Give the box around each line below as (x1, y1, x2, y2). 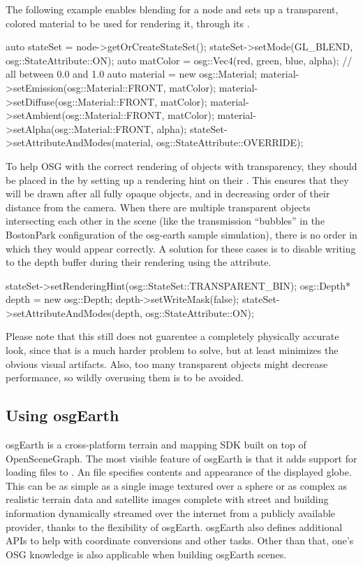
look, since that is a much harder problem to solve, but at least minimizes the (6, 343, 339, 358)
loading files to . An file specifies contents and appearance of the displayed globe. (6, 465, 352, 479)
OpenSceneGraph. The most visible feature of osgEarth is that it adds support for (6, 451, 357, 465)
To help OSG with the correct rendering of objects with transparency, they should (6, 158, 357, 173)
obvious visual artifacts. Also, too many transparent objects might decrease (6, 356, 328, 371)
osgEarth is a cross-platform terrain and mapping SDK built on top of (6, 437, 306, 452)
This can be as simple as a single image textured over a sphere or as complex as (6, 478, 348, 493)
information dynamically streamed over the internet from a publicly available (6, 506, 336, 521)
